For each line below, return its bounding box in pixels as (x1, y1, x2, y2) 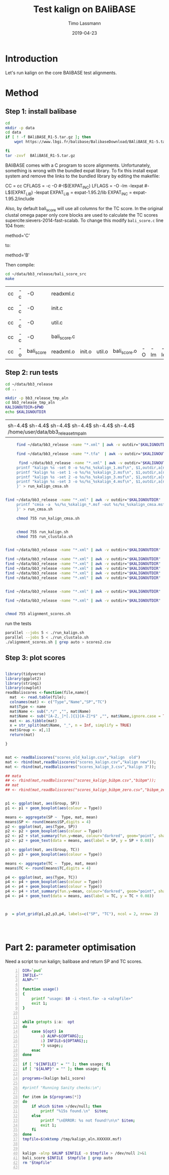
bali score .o (113, 348, 137, 356)
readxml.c (51, 290, 75, 297)
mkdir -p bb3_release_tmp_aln (5, 396, 69, 401)
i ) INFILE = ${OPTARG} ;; (40, 1038, 88, 1043)
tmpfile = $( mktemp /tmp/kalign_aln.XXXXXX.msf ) (22, 1137, 122, 1142)
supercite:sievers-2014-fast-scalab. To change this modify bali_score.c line (5, 218, 163, 224)
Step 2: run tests (5, 368, 58, 377)
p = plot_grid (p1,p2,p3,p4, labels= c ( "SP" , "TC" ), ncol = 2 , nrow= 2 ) (5, 911, 158, 917)
